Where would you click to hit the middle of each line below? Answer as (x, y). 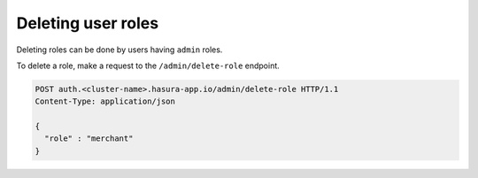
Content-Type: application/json (105, 101)
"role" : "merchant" (89, 139)
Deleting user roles (88, 23)
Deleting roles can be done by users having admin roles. (119, 50)
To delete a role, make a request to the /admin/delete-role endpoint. (148, 66)
